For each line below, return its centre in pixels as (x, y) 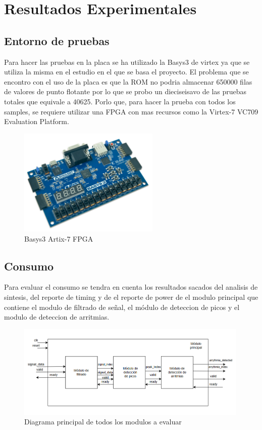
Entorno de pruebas (57, 40)
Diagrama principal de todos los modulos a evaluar (103, 422)
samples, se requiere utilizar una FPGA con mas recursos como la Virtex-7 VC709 (131, 111)
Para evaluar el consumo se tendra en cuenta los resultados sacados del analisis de (131, 287)
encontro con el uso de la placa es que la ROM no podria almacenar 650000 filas (128, 81)
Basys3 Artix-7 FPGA (59, 238)
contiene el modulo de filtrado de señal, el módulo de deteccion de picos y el (122, 307)
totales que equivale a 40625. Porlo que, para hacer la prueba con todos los (120, 101)
